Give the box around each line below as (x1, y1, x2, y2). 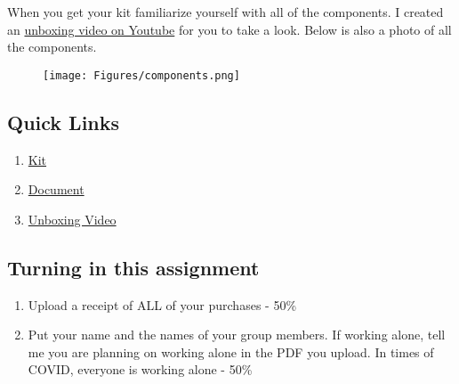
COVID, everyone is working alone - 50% (28, 360, 253, 379)
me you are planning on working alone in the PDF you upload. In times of (28, 342, 434, 361)
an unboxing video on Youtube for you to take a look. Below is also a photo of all (7, 20, 452, 38)
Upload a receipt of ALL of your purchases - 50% (28, 295, 297, 314)
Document (28, 180, 85, 199)
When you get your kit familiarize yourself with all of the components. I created (7, 3, 444, 20)
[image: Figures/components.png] (43, 69, 240, 82)
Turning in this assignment (7, 253, 260, 281)
